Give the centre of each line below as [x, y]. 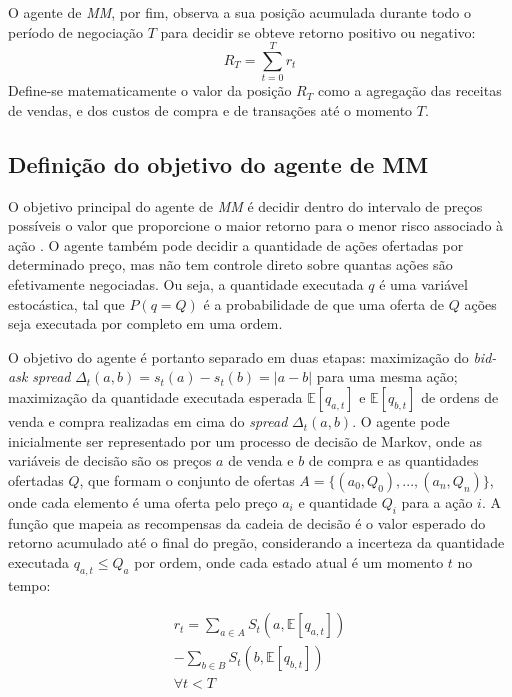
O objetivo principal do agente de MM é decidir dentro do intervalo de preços [245, 205]
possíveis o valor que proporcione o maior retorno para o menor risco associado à [256, 225]
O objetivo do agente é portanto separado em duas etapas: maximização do [238, 356]
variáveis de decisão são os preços [110, 460]
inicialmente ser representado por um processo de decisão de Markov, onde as [245, 440]
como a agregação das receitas [409, 90]
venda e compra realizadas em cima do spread [148, 421]
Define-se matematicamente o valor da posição [150, 90]
